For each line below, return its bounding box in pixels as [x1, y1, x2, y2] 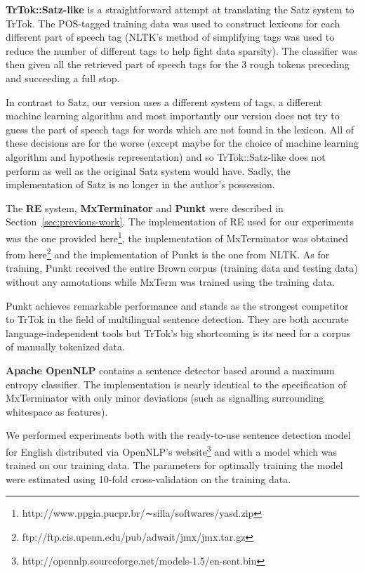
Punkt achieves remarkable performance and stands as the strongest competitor [6, 298, 349, 312]
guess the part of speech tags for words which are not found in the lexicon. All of [6, 121, 354, 136]
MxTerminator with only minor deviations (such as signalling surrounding [6, 390, 324, 405]
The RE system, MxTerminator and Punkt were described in [6, 200, 284, 215]
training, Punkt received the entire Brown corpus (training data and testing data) [6, 261, 358, 275]
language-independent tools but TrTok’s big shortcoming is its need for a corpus [6, 325, 351, 340]
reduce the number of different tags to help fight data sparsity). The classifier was [6, 43, 357, 58]
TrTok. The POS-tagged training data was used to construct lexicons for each [6, 15, 340, 30]
